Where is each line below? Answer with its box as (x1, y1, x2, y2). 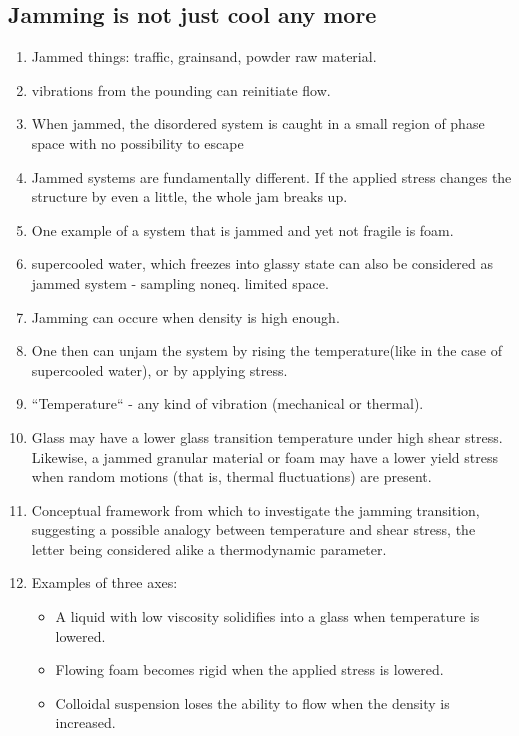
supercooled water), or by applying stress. (31, 359, 288, 380)
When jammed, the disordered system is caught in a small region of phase (31, 113, 485, 134)
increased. (55, 712, 116, 733)
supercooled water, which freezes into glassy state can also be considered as (31, 253, 493, 274)
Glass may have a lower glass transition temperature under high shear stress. (31, 426, 503, 447)
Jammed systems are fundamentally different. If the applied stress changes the (31, 166, 512, 187)
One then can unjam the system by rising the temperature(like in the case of (31, 340, 502, 361)
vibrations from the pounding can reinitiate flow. (31, 79, 331, 100)
